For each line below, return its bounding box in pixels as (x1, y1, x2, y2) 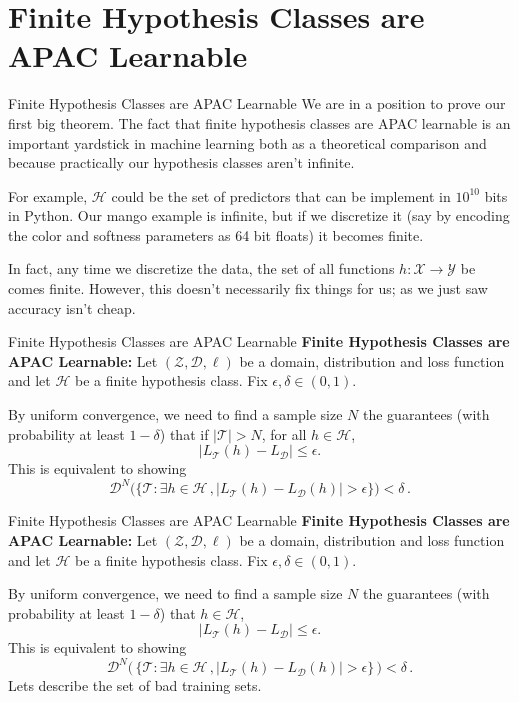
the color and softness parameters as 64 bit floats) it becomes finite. (8, 224, 424, 245)
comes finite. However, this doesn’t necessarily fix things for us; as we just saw (8, 278, 488, 299)
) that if (159, 423, 209, 444)
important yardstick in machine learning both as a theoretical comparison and (8, 132, 487, 153)
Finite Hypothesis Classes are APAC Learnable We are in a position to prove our (8, 93, 506, 114)
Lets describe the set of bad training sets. (8, 675, 262, 696)
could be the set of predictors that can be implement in (111, 185, 451, 206)
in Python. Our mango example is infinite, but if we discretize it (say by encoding (8, 205, 510, 226)
